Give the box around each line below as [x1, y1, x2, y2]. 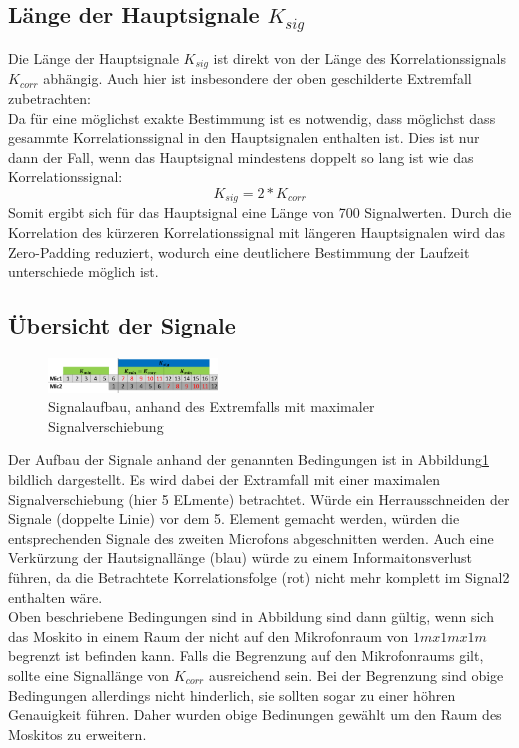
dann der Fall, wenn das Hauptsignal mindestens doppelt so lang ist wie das [8, 146, 474, 167]
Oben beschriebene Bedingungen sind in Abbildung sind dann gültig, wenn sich [8, 606, 494, 627]
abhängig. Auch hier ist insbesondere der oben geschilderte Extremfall [43, 68, 472, 89]
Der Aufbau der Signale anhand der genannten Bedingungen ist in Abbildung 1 [8, 449, 489, 470]
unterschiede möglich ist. [8, 261, 159, 282]
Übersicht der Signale [8, 310, 236, 341]
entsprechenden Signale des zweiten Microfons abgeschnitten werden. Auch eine [8, 527, 494, 548]
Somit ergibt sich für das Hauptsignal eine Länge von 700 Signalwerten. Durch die [8, 202, 512, 223]
